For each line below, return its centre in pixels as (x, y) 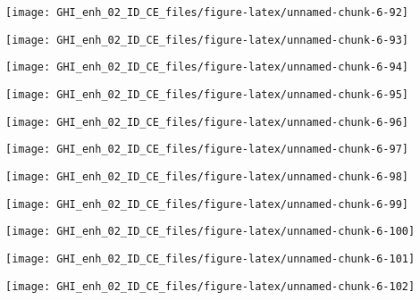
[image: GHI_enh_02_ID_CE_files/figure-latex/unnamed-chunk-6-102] (210, 286)
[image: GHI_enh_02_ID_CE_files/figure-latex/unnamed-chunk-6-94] (207, 67)
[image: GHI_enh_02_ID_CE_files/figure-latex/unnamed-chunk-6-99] (207, 204)
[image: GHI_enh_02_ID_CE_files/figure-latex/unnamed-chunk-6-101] (210, 258)
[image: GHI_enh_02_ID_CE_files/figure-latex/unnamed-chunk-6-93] (207, 40)
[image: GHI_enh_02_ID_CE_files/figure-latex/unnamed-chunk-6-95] (207, 94)
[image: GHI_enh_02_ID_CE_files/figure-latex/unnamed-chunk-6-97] (207, 150)
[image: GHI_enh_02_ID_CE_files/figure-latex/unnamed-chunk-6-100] (210, 232)
